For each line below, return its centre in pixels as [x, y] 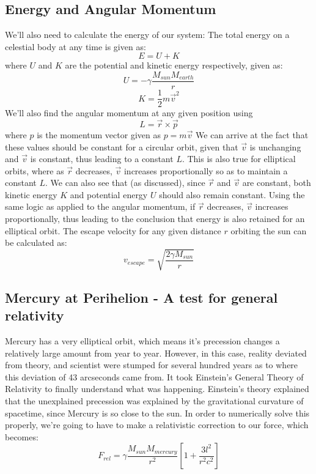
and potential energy [109, 194]
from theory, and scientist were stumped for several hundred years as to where [152, 365]
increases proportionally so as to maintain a [206, 170]
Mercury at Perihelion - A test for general [141, 297]
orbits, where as [35, 170]
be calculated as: [36, 243]
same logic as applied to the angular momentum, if [100, 206]
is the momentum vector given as [99, 134]
